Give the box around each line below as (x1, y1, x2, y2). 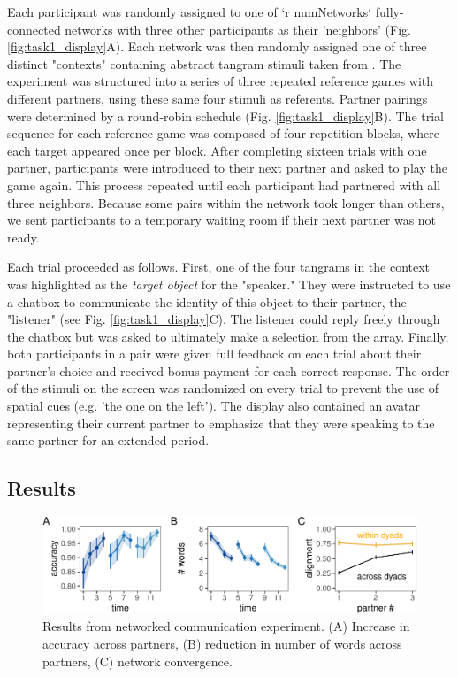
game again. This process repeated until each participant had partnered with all (7, 175, 441, 194)
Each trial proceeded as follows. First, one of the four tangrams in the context (7, 258, 431, 276)
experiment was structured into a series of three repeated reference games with (7, 72, 434, 90)
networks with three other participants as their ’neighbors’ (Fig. (65, 19, 411, 38)
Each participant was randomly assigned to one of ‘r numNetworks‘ (7, 3, 372, 20)
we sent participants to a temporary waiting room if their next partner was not (7, 211, 437, 229)
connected (7, 19, 61, 38)
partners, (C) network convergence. (42, 651, 233, 670)
